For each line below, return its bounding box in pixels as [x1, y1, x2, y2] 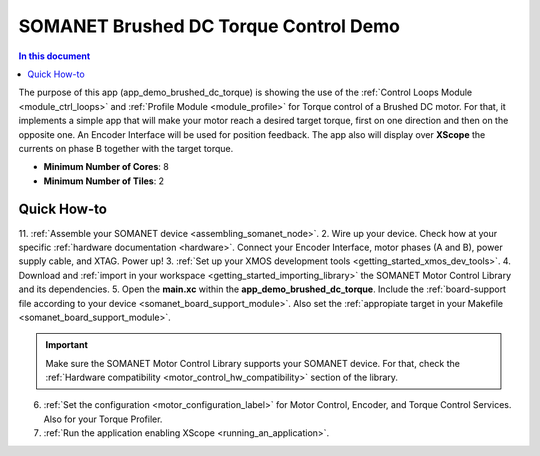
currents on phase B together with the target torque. [18, 142, 234, 154]
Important [45, 339, 89, 351]
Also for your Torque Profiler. [43, 413, 163, 425]
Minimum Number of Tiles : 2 [43, 175, 165, 187]
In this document [18, 50, 91, 62]
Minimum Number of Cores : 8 [43, 161, 169, 173]
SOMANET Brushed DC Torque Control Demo [18, 15, 400, 37]
